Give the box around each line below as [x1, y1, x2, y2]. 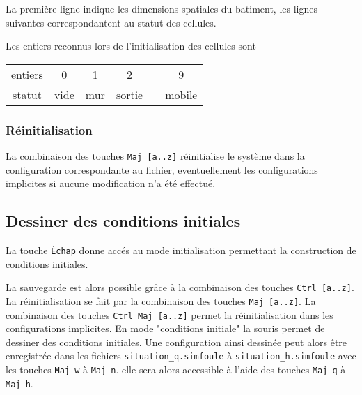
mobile [165, 86, 198, 103]
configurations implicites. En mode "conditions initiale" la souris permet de [6, 321, 325, 336]
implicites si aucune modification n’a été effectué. [6, 176, 216, 191]
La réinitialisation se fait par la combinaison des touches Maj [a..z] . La [6, 293, 316, 308]
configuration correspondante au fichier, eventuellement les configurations [6, 162, 318, 177]
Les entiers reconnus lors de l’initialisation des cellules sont [6, 38, 256, 53]
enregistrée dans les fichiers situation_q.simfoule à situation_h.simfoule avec [6, 348, 356, 363]
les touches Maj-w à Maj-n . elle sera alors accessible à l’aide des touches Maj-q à [6, 362, 346, 377]
